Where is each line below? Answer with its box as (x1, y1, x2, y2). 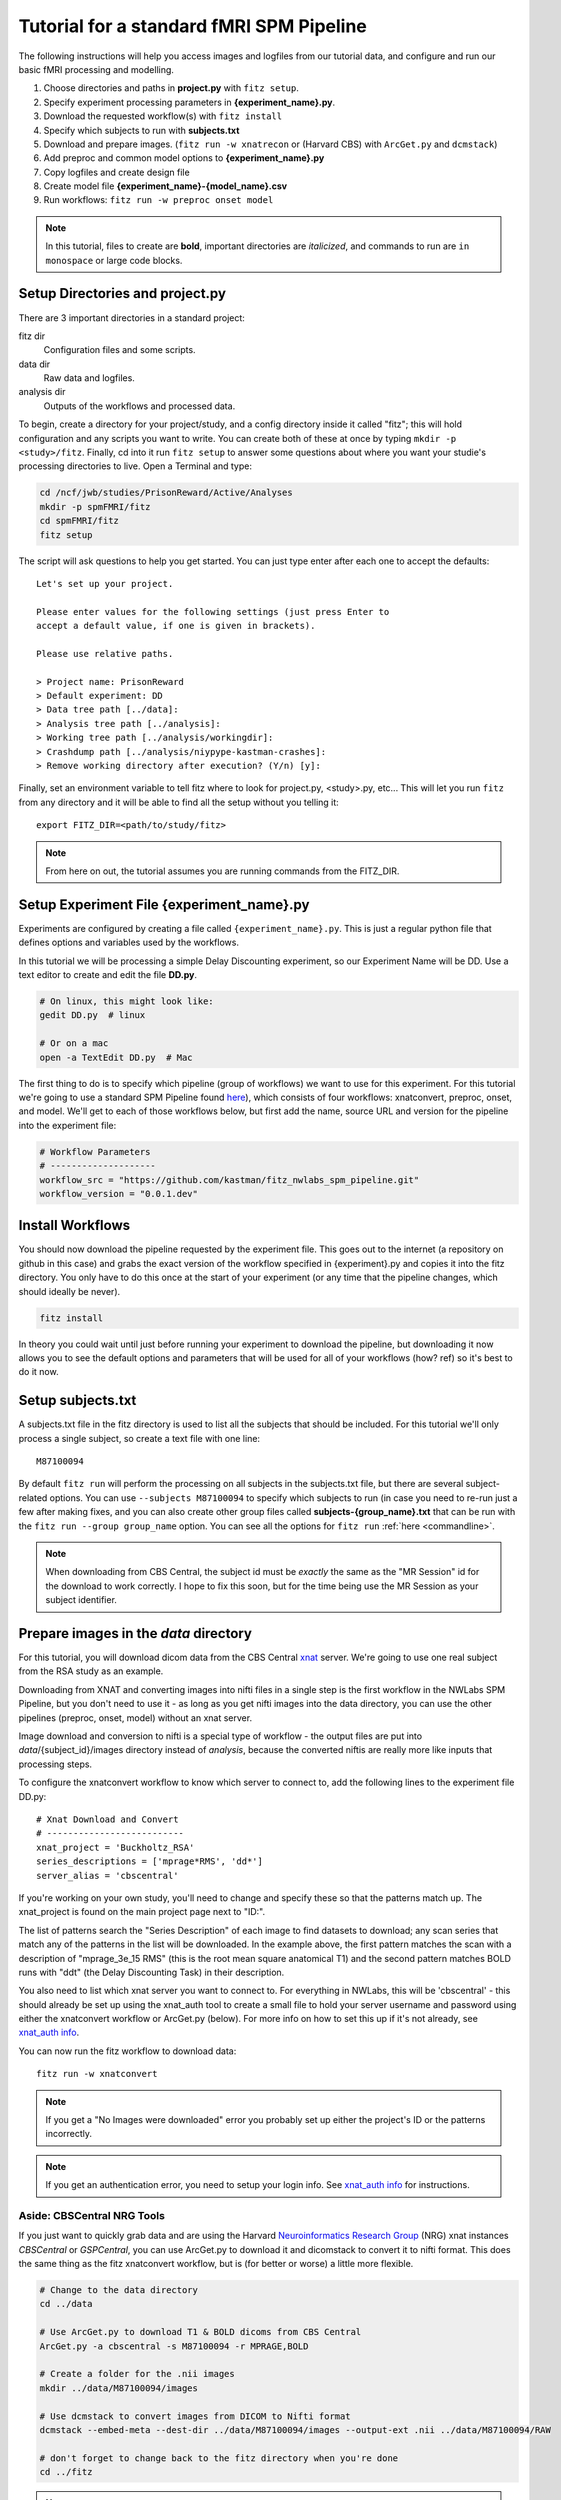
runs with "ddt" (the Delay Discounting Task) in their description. (18, 1966, 285, 1978)
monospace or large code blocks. (45, 254, 183, 266)
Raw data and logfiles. (43, 372, 135, 384)
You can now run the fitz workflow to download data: (18, 2045, 237, 2057)
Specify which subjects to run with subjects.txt (43, 124, 240, 136)
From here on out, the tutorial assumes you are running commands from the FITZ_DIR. (45, 865, 400, 877)
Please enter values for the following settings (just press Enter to (36, 606, 390, 617)
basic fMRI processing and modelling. (18, 63, 175, 75)
